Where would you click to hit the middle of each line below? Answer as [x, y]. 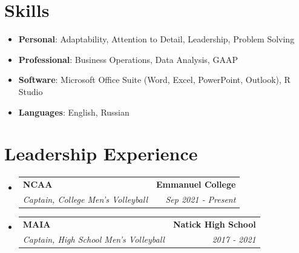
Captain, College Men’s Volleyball [85, 199]
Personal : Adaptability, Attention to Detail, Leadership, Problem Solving [156, 39]
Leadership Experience [101, 153]
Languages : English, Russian [74, 112]
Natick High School [214, 224]
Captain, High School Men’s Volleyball [94, 239]
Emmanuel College [196, 184]
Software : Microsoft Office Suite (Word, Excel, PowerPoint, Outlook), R [154, 80]
